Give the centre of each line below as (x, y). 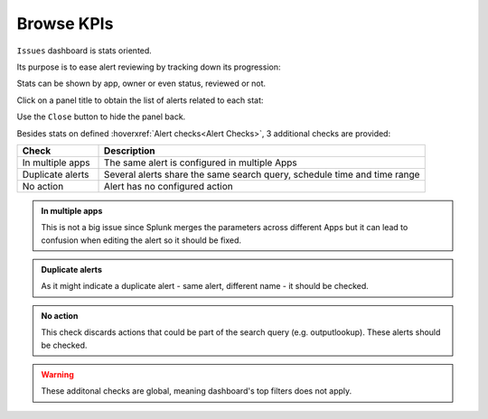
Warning (57, 375)
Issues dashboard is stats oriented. (84, 51)
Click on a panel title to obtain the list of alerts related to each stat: (140, 100)
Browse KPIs (65, 23)
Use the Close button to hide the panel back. (101, 116)
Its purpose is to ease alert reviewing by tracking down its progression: (149, 67)
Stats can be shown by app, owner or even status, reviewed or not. (141, 84)
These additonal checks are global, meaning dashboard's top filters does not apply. (197, 391)
